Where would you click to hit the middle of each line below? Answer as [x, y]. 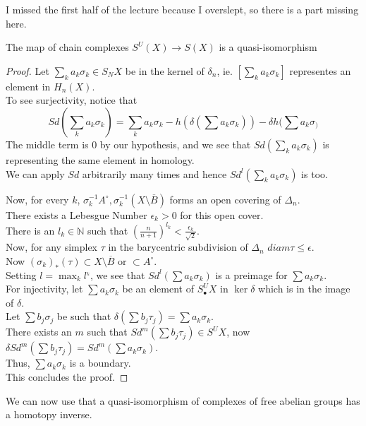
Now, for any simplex [52, 247]
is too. [315, 173]
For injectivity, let [44, 289]
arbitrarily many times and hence [154, 173]
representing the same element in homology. [100, 159]
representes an [320, 70]
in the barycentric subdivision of [178, 247]
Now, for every [37, 199]
